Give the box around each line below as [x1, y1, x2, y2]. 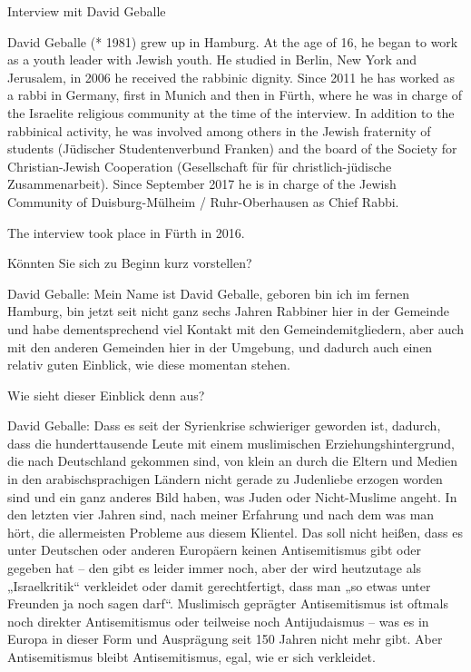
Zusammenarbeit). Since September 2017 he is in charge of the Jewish [7, 174, 397, 193]
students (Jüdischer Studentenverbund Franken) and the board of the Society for [7, 139, 457, 158]
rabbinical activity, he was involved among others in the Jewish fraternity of [7, 121, 431, 140]
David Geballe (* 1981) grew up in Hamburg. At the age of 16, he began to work [7, 32, 458, 51]
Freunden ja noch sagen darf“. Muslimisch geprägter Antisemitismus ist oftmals [7, 594, 448, 613]
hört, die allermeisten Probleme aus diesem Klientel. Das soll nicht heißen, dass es [7, 522, 463, 541]
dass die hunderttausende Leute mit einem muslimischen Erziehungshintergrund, [7, 433, 455, 452]
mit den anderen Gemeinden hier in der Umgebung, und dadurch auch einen [7, 337, 433, 356]
